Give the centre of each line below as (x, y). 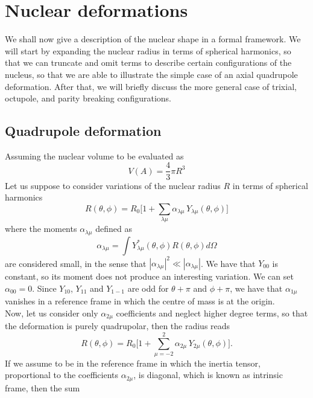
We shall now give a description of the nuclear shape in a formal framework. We (153, 39)
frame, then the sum (43, 387)
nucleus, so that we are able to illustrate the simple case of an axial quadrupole (151, 74)
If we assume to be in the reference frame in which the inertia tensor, (133, 363)
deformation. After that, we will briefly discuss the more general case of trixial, (151, 86)
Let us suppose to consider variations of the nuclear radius (113, 185)
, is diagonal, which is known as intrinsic (208, 375)
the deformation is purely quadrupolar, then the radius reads (118, 326)
